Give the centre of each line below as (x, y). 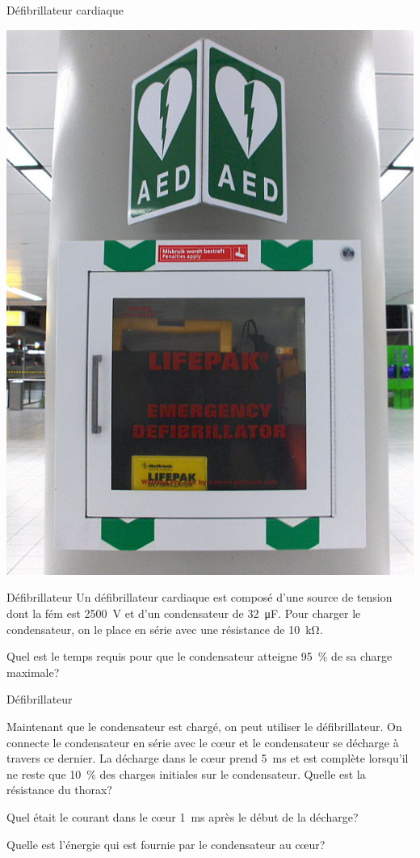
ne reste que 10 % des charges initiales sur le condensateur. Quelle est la (186, 773)
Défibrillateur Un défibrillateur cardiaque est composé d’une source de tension (199, 597)
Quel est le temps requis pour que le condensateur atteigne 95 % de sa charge (199, 656)
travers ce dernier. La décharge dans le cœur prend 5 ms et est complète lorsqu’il (208, 758)
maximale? (33, 672)
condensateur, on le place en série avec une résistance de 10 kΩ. (165, 629)
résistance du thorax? (59, 790)
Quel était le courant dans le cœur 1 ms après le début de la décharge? (183, 817)
